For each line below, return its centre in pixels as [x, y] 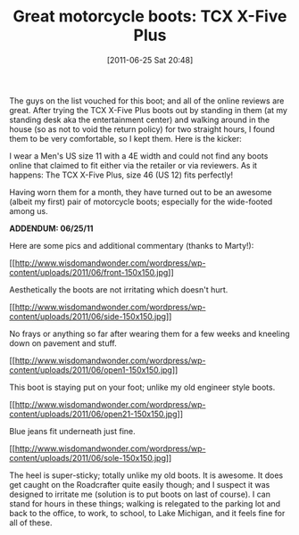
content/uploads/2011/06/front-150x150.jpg [89, 272]
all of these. [31, 523]
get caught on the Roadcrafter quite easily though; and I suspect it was [140, 484]
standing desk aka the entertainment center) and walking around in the [140, 119]
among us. [29, 210]
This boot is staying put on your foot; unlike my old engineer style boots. [142, 387]
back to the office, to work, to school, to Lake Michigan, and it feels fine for [147, 513]
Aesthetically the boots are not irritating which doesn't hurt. [119, 289]
